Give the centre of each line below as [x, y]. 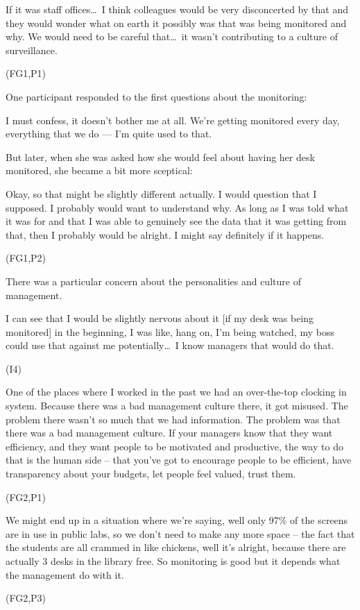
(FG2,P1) [26, 497]
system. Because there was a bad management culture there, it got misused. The [177, 406]
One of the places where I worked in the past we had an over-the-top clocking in [176, 392]
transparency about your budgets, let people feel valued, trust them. [151, 474]
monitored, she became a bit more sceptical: [99, 170]
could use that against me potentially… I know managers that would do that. [170, 345]
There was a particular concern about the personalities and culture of [153, 281]
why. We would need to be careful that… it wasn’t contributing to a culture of [172, 36]
